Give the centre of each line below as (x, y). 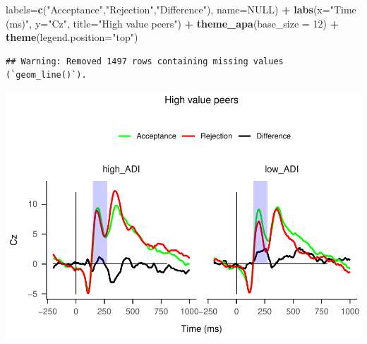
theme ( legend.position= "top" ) (72, 37)
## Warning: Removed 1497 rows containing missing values (145, 61)
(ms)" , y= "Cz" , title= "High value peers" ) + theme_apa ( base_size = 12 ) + (173, 23)
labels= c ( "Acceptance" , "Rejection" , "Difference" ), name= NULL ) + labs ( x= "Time (181, 9)
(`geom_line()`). (46, 75)
